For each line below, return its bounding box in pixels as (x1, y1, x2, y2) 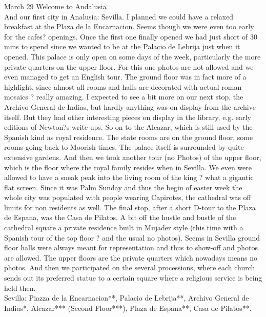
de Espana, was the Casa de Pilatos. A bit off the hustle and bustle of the (4, 212, 236, 223)
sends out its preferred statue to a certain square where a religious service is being (4, 272, 262, 283)
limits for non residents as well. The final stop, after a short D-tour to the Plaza (4, 202, 256, 212)
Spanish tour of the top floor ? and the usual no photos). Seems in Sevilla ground (4, 232, 260, 243)
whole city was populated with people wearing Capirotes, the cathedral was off (4, 192, 251, 203)
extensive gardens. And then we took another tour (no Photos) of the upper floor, (4, 151, 261, 162)
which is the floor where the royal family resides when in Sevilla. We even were (4, 162, 252, 172)
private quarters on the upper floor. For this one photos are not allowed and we (4, 61, 254, 72)
